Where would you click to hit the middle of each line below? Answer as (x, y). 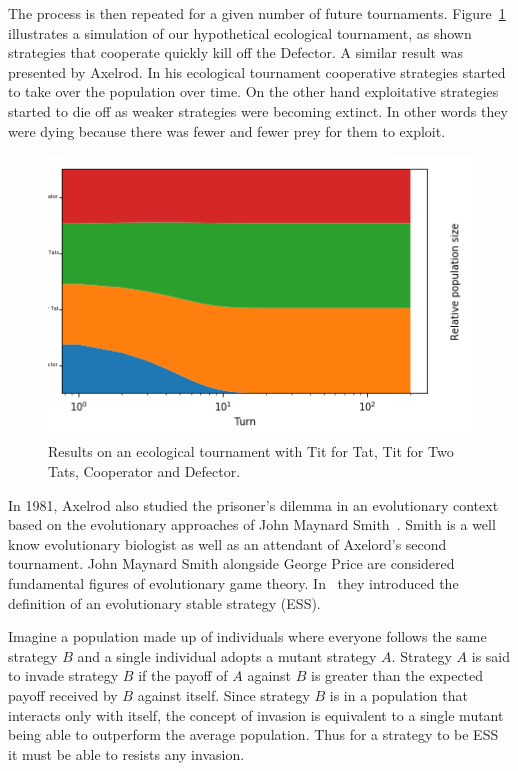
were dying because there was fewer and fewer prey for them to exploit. (227, 130)
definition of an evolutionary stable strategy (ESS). (164, 602)
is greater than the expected (397, 675)
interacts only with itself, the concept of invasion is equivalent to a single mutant (256, 714)
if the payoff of (183, 675)
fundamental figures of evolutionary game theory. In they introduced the (233, 582)
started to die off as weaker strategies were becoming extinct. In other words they (258, 110)
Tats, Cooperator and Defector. (144, 471)
